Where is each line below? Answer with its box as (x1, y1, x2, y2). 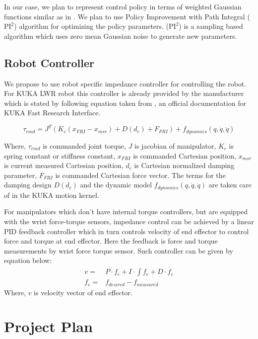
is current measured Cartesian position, (4, 160, 124, 170)
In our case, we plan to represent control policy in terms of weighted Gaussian (4, 1, 242, 11)
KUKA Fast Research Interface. (4, 107, 101, 118)
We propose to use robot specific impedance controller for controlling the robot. (4, 78, 247, 88)
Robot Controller (4, 55, 94, 70)
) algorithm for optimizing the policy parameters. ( (14, 21, 169, 31)
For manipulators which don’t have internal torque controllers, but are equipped (4, 206, 248, 217)
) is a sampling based (179, 21, 243, 31)
